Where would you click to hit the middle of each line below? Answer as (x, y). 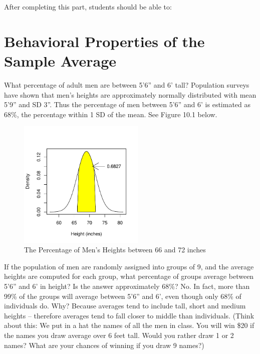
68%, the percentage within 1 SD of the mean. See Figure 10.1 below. (111, 114)
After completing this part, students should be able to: (88, 7)
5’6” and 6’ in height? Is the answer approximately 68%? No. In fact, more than (127, 286)
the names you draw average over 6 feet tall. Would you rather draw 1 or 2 (119, 335)
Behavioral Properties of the (104, 41)
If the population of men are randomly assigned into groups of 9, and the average (129, 266)
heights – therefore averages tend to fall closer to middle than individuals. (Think (129, 315)
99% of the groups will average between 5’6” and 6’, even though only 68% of (123, 296)
